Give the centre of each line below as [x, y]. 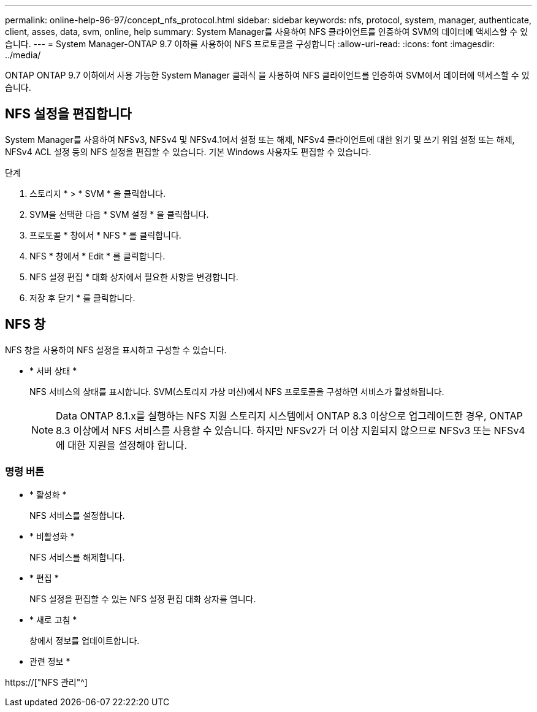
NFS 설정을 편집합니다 [68, 114]
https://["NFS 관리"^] [46, 683]
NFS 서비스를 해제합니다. [77, 557]
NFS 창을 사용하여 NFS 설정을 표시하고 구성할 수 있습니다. [116, 350]
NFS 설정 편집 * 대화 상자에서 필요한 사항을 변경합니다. [134, 277]
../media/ [23, 55]
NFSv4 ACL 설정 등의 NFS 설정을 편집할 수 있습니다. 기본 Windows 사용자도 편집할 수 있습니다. [188, 151]
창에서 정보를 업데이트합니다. [85, 641]
